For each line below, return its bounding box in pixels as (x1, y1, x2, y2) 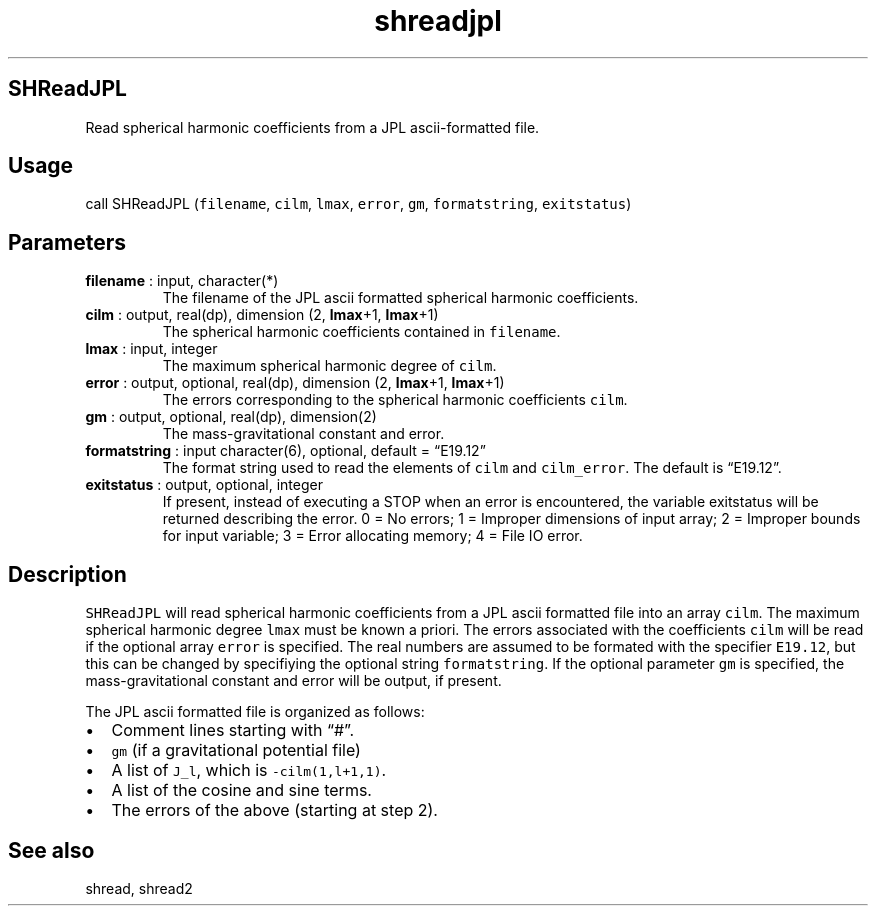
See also (8, 837, 95, 863)
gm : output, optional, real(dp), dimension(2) (85, 408, 377, 426)
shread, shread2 (85, 879, 193, 897)
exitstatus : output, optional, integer (85, 476, 323, 494)
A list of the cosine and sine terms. (111, 780, 372, 801)
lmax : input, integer (85, 340, 218, 358)
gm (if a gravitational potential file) (111, 740, 361, 761)
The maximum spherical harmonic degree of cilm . (162, 357, 497, 375)
